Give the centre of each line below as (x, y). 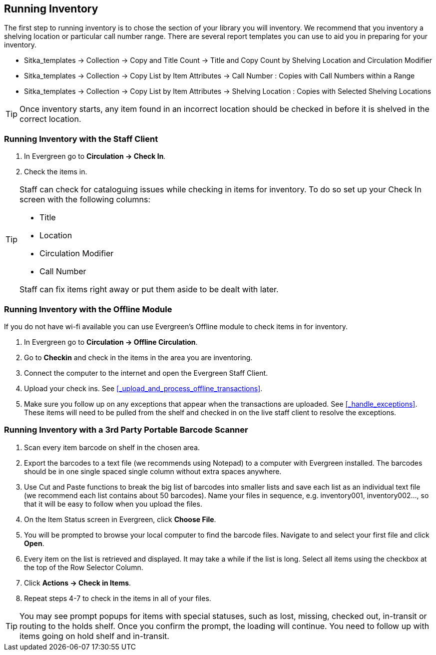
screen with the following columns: (85, 200)
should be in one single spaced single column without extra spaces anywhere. (153, 471)
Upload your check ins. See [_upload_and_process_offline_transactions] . (143, 388)
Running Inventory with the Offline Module (88, 309)
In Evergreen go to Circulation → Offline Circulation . (111, 342)
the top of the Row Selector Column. (84, 567)
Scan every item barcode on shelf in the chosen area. (112, 447)
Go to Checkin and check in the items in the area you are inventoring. (138, 357)
